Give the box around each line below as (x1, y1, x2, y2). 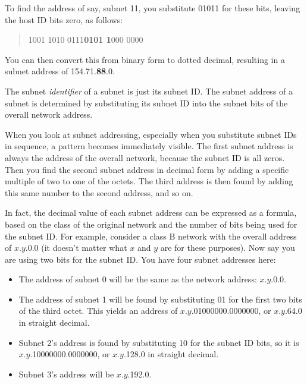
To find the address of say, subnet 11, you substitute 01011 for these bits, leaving (5, 2, 300, 14)
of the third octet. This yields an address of (18, 304, 178, 317)
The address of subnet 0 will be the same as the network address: (18, 273, 257, 285)
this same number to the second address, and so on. (5, 186, 193, 199)
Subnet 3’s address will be (18, 367, 114, 380)
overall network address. (5, 108, 93, 121)
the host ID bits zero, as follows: (5, 13, 123, 26)
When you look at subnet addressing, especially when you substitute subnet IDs (5, 128, 297, 140)
